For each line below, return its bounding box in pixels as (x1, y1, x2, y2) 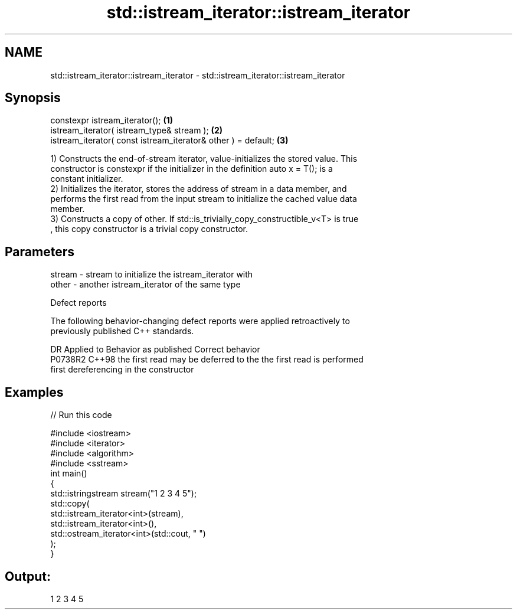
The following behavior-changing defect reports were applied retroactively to (50, 316, 350, 326)
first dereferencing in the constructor (50, 364, 194, 375)
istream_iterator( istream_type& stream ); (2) (50, 125, 222, 136)
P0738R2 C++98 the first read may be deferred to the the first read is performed (50, 354, 364, 365)
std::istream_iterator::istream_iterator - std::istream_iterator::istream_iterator (50, 70, 345, 80)
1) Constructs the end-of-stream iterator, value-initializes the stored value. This (50, 153, 358, 164)
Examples (5, 384, 64, 400)
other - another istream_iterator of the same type (50, 279, 241, 290)
